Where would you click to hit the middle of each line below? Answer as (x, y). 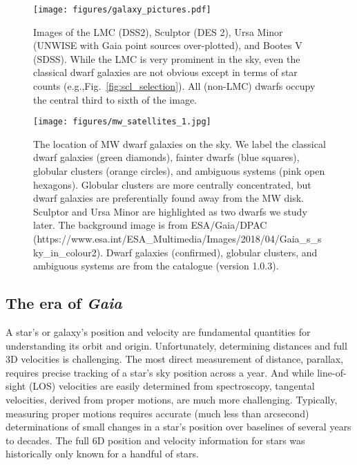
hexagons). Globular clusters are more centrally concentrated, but (172, 184)
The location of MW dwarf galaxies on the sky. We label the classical (180, 143)
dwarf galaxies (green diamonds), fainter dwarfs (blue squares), (166, 157)
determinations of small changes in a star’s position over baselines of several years (178, 427)
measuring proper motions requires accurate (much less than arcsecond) (157, 413)
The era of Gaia (64, 303)
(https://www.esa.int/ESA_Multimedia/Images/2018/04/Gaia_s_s (177, 239)
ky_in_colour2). (68, 252)
